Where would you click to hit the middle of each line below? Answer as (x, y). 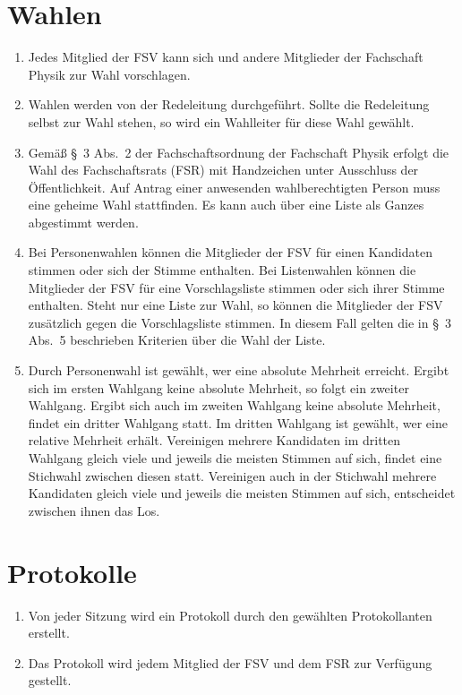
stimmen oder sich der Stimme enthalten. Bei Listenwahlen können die (222, 270)
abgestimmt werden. (83, 222)
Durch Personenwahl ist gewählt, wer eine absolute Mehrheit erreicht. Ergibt (239, 370)
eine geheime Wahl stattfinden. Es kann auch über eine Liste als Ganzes (226, 205)
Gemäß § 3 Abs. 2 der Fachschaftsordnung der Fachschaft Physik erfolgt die (239, 152)
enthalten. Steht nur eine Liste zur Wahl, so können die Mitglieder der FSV (235, 305)
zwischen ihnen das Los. (94, 510)
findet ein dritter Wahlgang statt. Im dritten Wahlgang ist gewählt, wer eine (238, 422)
